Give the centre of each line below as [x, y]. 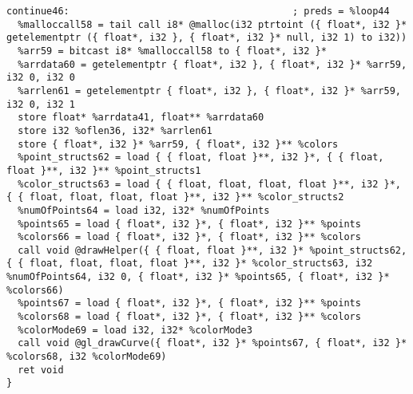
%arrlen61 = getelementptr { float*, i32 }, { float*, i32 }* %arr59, [209, 91]
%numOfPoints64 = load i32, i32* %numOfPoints [144, 210]
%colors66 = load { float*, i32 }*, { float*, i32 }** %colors [189, 237]
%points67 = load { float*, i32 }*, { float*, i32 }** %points [189, 303]
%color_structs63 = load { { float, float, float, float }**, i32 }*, [209, 184]
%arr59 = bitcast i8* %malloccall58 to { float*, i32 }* [172, 51]
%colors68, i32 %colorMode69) [87, 357]
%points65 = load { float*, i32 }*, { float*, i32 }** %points [189, 224]
